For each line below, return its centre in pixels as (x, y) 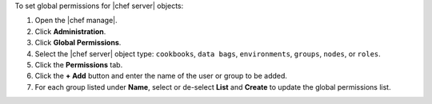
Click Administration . (70, 31)
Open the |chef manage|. (76, 21)
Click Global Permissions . (78, 43)
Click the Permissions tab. (79, 64)
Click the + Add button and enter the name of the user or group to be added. (161, 76)
